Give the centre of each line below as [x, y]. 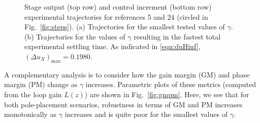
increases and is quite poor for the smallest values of [146, 114]
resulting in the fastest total [177, 36]
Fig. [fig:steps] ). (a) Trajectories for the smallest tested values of [125, 27]
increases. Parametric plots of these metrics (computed [171, 84]
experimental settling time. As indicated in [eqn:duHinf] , [112, 46]
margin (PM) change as [41, 84]
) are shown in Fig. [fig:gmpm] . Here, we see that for [167, 94]
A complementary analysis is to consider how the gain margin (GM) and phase [127, 74]
